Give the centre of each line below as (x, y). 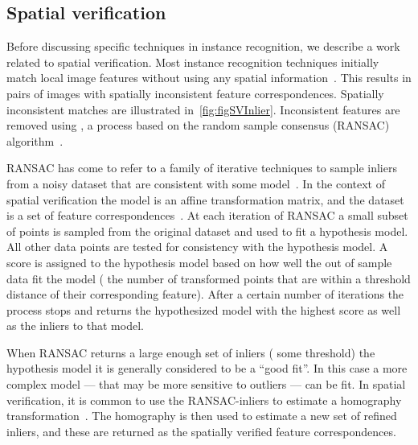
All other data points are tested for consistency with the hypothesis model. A (197, 247)
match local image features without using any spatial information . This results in (209, 78)
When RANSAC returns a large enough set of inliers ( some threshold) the (191, 352)
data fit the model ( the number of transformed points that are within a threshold (209, 278)
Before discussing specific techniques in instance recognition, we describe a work (203, 46)
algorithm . (35, 140)
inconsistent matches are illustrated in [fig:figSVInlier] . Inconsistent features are (203, 109)
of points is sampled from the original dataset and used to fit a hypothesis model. (207, 231)
